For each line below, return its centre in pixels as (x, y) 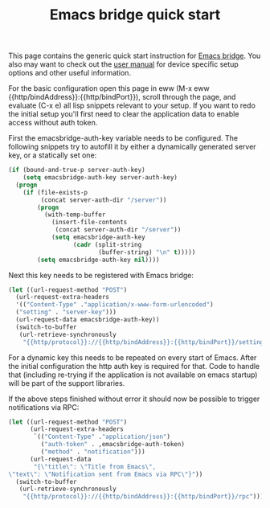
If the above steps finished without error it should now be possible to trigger (134, 399)
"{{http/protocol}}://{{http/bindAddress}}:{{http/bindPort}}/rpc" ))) (143, 497)
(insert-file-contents (89, 223)
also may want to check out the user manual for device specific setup (123, 64)
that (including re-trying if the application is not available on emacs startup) (133, 375)
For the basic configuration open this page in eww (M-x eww (109, 88)
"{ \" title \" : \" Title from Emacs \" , (95, 467)
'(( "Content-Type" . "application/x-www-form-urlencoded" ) (115, 305)
